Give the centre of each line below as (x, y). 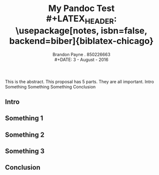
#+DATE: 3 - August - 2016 (81, 59)
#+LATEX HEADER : (81, 19)
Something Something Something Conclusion (50, 87)
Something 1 (24, 118)
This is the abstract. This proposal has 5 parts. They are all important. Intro (79, 81)
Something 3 (25, 151)
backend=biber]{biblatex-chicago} (81, 41)
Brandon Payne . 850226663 (81, 54)
